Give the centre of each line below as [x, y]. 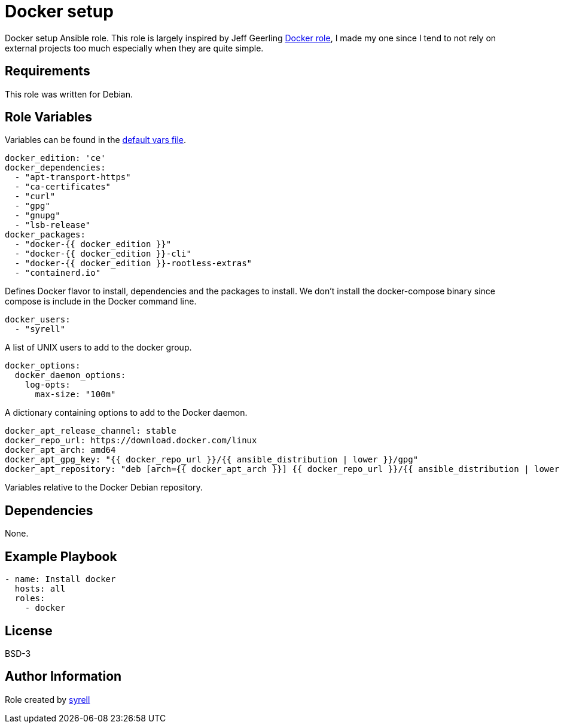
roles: [30, 598]
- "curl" [35, 197]
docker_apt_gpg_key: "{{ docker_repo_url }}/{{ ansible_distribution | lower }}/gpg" [212, 460]
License [29, 630]
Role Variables [48, 117]
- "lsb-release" [53, 225]
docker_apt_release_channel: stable [91, 431]
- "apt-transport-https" [73, 177]
